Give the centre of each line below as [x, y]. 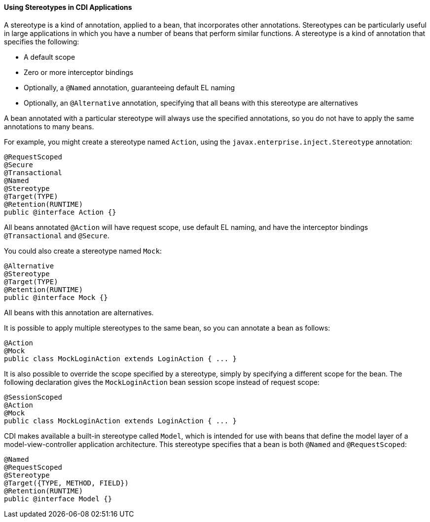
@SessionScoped [33, 397]
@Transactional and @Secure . [57, 235]
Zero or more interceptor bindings [79, 72]
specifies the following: [42, 41]
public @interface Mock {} [56, 297]
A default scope [50, 57]
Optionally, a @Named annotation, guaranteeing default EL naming [129, 87]
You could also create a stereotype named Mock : [83, 251]
